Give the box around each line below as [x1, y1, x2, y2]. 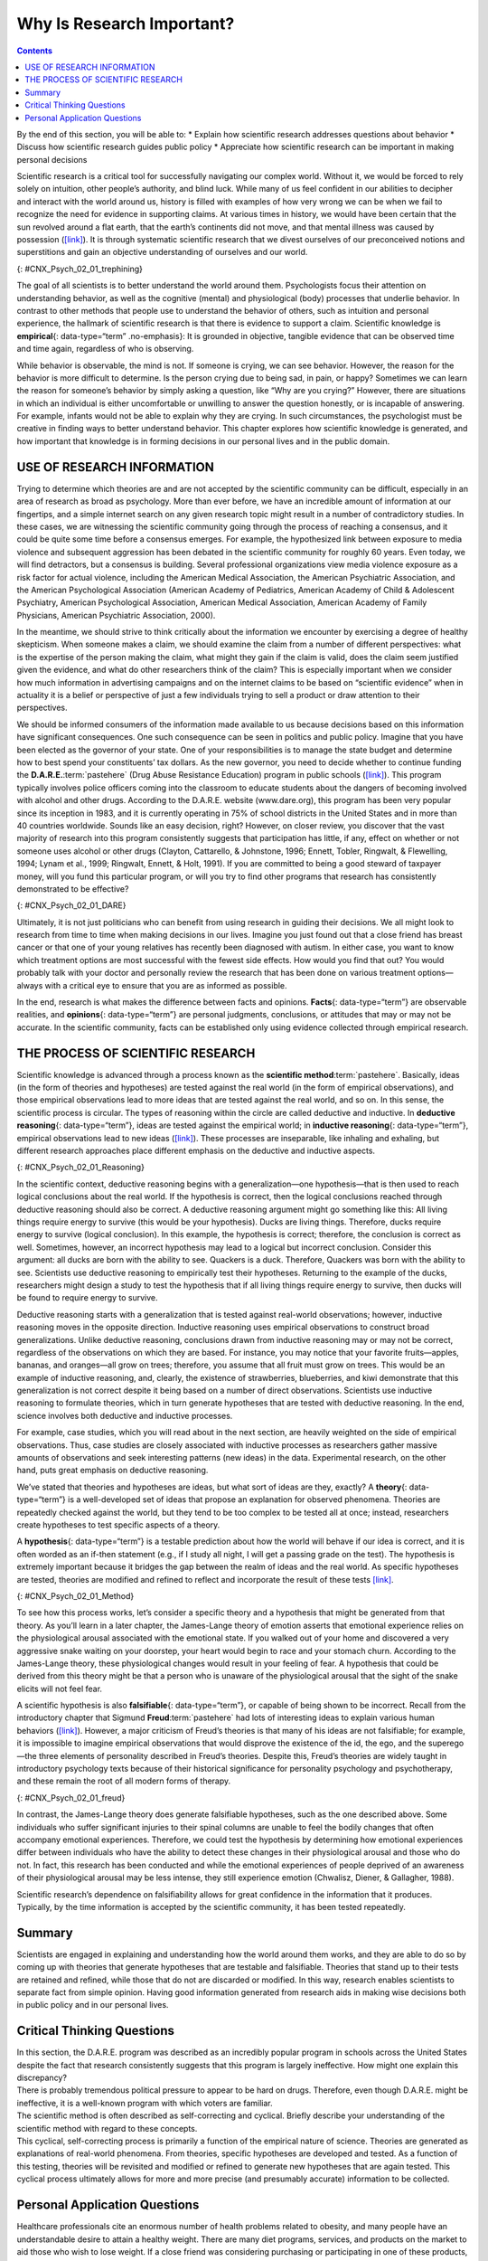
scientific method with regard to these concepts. [16, 2123, 198, 2133]
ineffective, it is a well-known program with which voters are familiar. [16, 2097, 273, 2108]
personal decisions [16, 154, 88, 165]
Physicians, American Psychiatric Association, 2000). [16, 610, 216, 620]
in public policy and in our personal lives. [16, 2000, 169, 2010]
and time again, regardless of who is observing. [16, 344, 194, 355]
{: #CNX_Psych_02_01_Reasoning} [16, 1162, 145, 1173]
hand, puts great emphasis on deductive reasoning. [16, 1465, 209, 1476]
